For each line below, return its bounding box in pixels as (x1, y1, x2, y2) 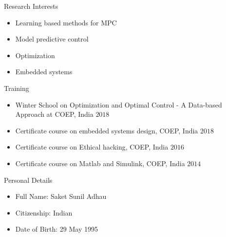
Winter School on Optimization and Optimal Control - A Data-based (15, 99, 222, 109)
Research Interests (4, 1, 58, 11)
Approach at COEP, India (15, 109, 94, 119)
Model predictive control (15, 34, 89, 44)
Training (4, 83, 29, 93)
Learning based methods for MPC (15, 17, 117, 27)
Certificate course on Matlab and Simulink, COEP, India (15, 158, 185, 168)
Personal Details (4, 174, 53, 185)
